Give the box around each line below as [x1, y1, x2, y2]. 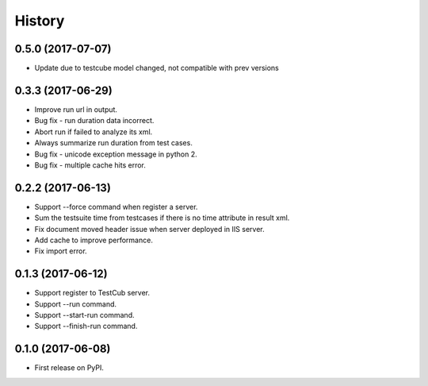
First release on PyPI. [34, 363, 105, 372]
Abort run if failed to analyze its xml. [34, 127, 153, 137]
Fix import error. [34, 246, 87, 256]
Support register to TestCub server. [34, 288, 151, 298]
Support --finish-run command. [34, 322, 138, 331]
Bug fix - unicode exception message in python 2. [34, 149, 197, 159]
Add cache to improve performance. [34, 235, 154, 245]
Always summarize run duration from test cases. [34, 138, 193, 148]
